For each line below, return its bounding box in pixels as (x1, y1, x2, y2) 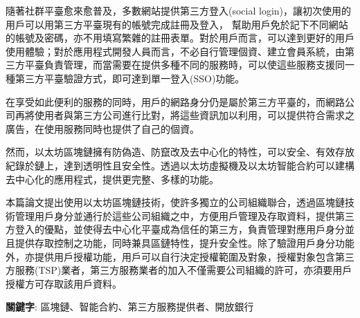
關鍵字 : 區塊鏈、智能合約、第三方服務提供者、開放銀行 (6, 299, 254, 314)
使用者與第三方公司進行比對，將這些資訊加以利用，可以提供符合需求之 (34, 108, 354, 122)
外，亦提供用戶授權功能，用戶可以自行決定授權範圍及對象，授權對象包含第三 (6, 249, 354, 263)
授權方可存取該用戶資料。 (6, 276, 122, 290)
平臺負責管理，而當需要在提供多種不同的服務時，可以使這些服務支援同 (24, 57, 345, 72)
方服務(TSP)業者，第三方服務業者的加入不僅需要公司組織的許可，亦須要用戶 (6, 263, 352, 277)
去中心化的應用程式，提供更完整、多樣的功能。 (6, 171, 219, 186)
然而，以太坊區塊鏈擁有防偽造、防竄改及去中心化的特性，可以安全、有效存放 (6, 144, 354, 159)
